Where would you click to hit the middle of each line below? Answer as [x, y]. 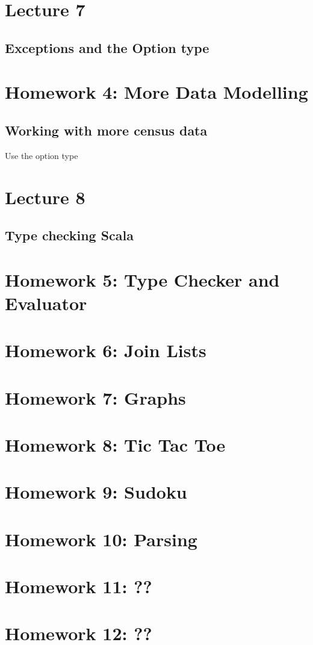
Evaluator [46, 303]
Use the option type [42, 155]
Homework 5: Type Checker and [142, 279]
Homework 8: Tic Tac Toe [115, 444]
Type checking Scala [69, 235]
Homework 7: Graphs [95, 397]
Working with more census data [106, 130]
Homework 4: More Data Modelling [156, 92]
